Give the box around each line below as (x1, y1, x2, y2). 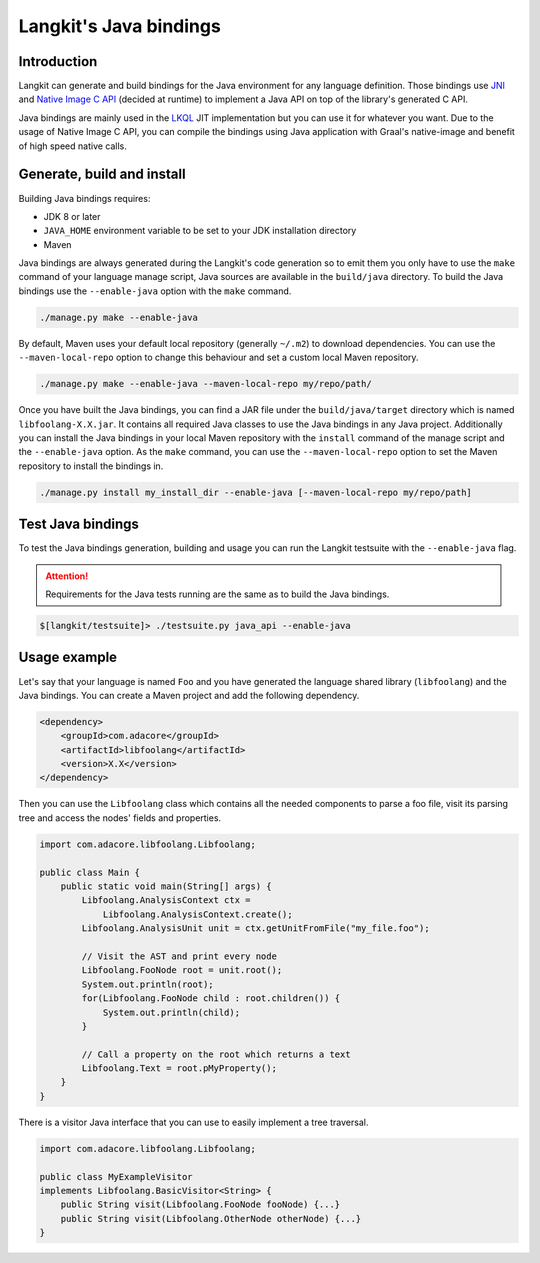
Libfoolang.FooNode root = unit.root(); (81, 965, 283, 976)
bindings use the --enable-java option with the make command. (18, 285, 292, 297)
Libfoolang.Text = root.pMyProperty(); (81, 1063, 277, 1074)
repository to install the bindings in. (18, 460, 164, 472)
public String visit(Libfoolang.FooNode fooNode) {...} (60, 1199, 341, 1210)
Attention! (45, 570, 89, 582)
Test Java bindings (18, 516, 140, 533)
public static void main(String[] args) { (60, 880, 272, 892)
